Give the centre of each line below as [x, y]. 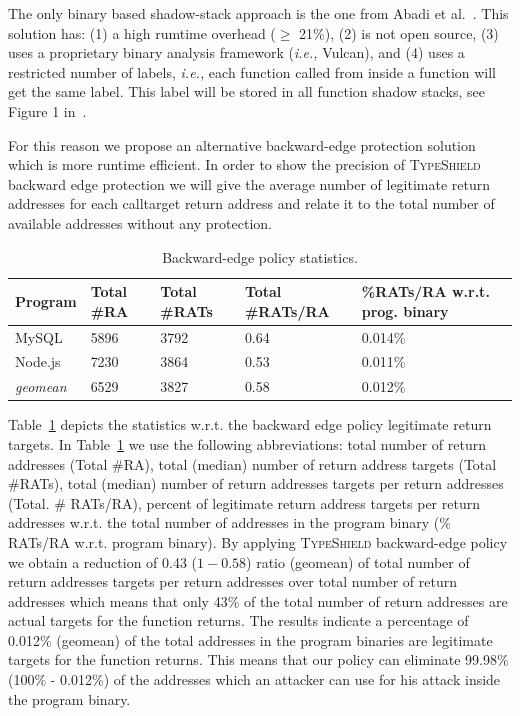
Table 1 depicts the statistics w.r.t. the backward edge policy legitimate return [250, 424]
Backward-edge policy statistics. [260, 256]
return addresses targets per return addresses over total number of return [233, 581]
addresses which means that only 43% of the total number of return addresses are [258, 600]
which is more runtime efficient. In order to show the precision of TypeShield [244, 164]
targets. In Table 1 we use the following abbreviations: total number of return [247, 443]
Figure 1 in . [47, 110]
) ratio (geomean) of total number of [358, 561]
